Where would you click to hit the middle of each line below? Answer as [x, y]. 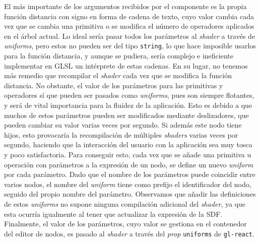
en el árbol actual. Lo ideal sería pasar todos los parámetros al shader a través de [130, 36]
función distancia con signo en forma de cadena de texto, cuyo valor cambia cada [129, 16]
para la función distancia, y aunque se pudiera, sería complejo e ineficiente [119, 56]
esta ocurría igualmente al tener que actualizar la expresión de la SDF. [113, 214]
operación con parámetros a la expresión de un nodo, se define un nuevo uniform [129, 164]
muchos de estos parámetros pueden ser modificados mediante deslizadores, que [126, 115]
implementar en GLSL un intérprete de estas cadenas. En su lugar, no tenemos [126, 65]
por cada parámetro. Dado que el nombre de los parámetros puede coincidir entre [130, 174]
